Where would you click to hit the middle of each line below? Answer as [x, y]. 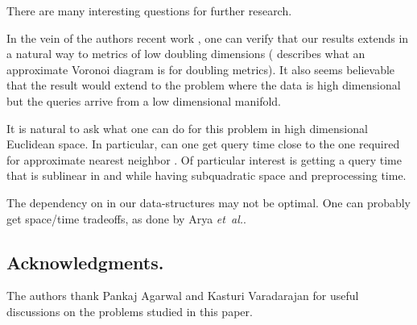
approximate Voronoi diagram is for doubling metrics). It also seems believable [201, 69]
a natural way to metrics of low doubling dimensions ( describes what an [186, 54]
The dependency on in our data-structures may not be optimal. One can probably [209, 202]
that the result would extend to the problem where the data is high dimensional [204, 85]
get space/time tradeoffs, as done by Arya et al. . [127, 218]
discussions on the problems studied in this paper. [130, 311]
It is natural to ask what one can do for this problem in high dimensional [187, 128]
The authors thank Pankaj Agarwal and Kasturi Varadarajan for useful [183, 296]
